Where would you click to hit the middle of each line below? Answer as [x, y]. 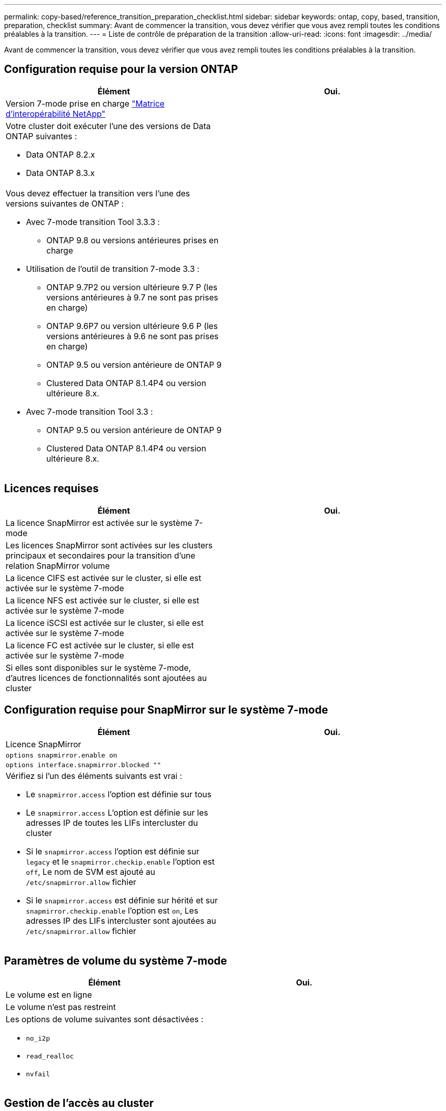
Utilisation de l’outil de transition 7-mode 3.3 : [113, 269]
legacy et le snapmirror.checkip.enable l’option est [120, 861]
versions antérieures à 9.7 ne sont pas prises [132, 297]
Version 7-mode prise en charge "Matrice [85, 103]
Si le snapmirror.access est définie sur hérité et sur [122, 900]
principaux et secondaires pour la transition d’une [101, 555]
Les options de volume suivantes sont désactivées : [105, 1019]
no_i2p [38, 1039]
